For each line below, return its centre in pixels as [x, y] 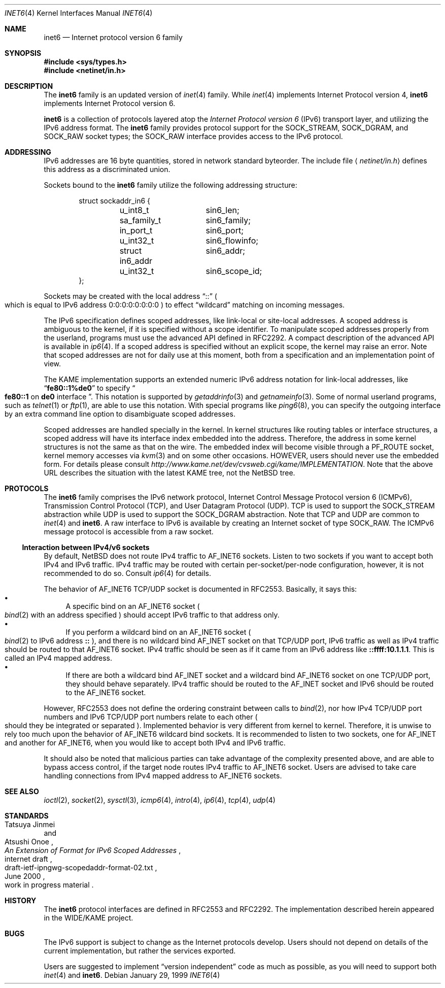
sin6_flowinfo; [232, 241]
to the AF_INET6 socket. [106, 692]
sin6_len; [223, 210]
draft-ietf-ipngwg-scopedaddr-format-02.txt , [81, 867]
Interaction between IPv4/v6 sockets [86, 547]
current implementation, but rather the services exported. [140, 951]
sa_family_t [140, 220]
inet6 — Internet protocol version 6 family [113, 37]
